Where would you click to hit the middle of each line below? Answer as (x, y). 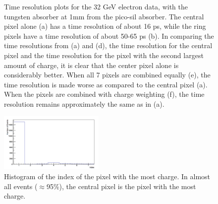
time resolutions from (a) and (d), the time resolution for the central (108, 45)
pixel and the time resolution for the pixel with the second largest (104, 55)
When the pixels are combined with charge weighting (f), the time (104, 94)
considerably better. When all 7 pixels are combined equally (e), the (107, 75)
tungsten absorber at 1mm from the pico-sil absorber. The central (104, 16)
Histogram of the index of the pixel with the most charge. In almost (107, 176)
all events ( (21, 186)
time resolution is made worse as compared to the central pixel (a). (106, 84)
